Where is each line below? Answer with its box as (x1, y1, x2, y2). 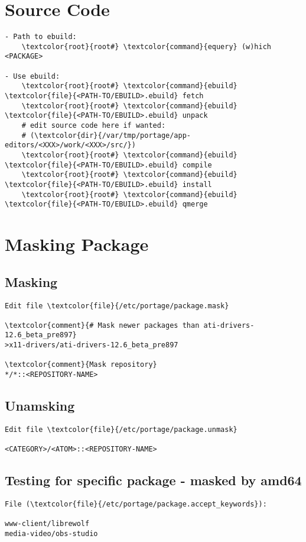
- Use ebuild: (5, 72, 60, 80)
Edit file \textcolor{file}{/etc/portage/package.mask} (5, 301, 229, 310)
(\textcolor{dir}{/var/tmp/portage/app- (30, 131, 191, 140)
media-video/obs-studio (5, 530, 98, 538)
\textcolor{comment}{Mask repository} (5, 360, 157, 369)
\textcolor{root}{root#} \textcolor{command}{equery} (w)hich (21, 42, 272, 51)
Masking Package (5, 232, 149, 256)
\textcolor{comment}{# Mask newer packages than (5, 321, 200, 330)
